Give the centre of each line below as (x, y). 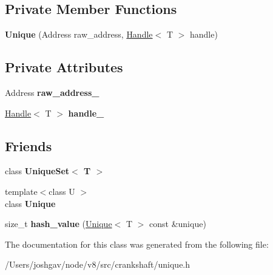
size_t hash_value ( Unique (59, 224)
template (21, 191)
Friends (29, 145)
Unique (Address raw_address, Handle (79, 34)
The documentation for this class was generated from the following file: (137, 244)
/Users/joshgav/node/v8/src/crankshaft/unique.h (98, 264)
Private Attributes (64, 67)
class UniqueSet (37, 171)
